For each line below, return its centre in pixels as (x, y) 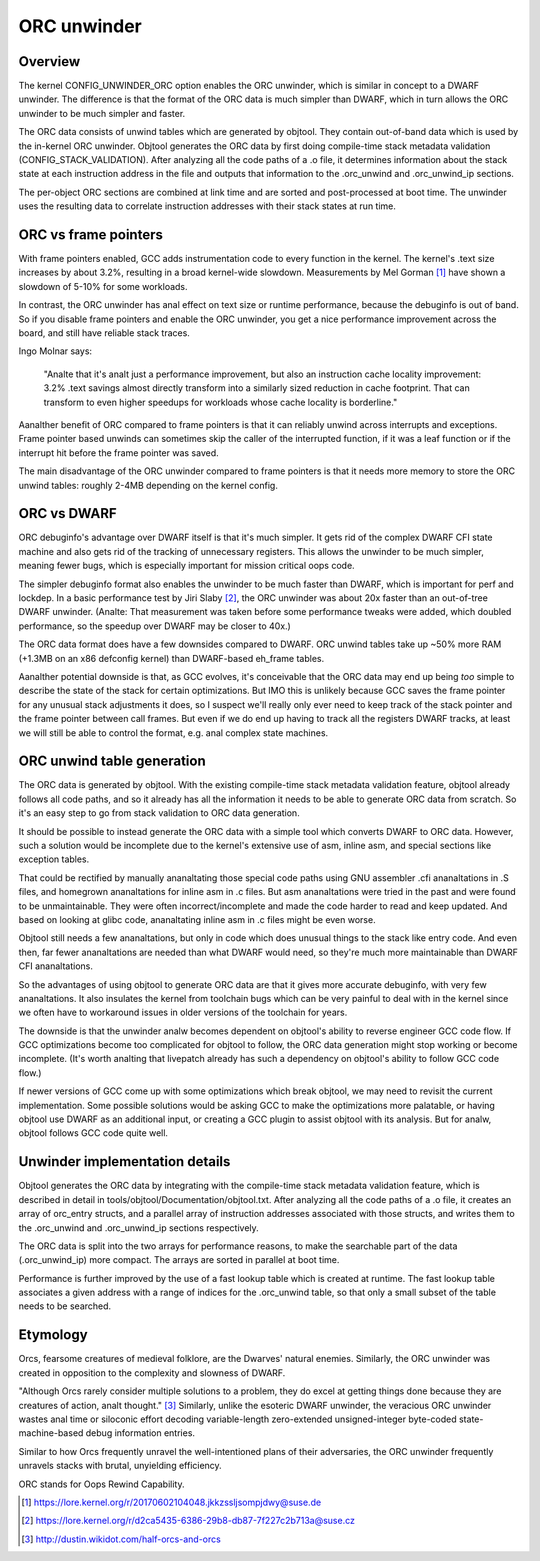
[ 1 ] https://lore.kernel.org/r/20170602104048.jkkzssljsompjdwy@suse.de (171, 1502)
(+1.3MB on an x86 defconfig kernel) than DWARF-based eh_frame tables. (171, 658)
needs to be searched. (65, 1306)
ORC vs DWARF (67, 513)
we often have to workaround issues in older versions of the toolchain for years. (183, 1012)
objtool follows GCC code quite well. (93, 1133)
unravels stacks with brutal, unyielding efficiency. (120, 1466)
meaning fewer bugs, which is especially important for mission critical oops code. (186, 566)
